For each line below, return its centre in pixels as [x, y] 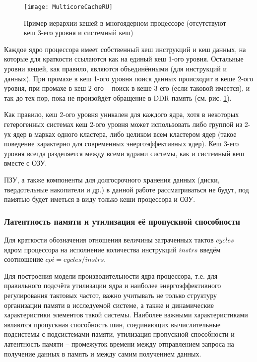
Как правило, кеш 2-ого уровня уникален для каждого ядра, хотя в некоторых [122, 114]
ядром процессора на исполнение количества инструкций [90, 249]
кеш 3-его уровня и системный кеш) [79, 32]
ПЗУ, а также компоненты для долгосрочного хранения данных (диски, [112, 179]
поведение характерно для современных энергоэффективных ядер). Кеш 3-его [122, 144]
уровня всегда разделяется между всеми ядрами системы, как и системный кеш [124, 153]
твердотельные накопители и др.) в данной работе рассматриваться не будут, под [127, 189]
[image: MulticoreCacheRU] [68, 7]
